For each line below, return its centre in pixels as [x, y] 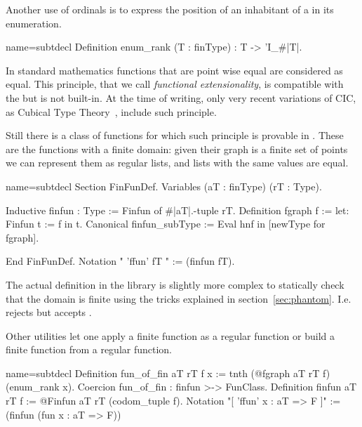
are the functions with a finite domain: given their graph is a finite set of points [177, 149]
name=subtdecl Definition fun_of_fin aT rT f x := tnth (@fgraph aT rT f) [168, 373]
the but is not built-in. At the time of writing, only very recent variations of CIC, [181, 97]
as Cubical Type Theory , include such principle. [111, 111]
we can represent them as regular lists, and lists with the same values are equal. [177, 163]
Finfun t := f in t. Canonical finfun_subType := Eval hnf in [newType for [166, 224]
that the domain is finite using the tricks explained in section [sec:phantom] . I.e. [179, 298]
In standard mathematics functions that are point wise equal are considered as [174, 70]
